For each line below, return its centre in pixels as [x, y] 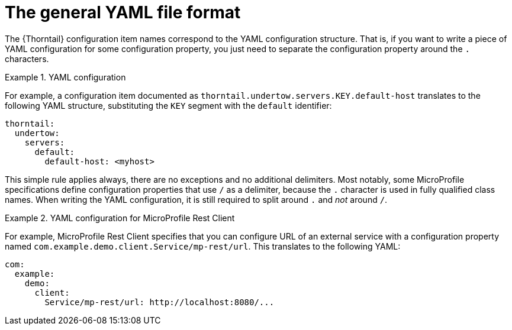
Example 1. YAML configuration [65, 77]
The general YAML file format [123, 12]
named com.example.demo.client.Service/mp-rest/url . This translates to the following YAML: [203, 246]
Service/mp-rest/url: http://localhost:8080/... [160, 302]
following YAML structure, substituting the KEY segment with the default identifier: [168, 105]
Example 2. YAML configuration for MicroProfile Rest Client [120, 218]
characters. [27, 59]
